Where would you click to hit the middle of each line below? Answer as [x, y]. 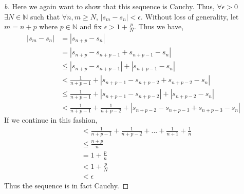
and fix [91, 26]
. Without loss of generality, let [190, 16]
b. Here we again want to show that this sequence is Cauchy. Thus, [109, 6]
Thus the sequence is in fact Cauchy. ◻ [67, 185]
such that [45, 16]
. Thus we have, [159, 26]
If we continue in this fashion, [51, 120]
